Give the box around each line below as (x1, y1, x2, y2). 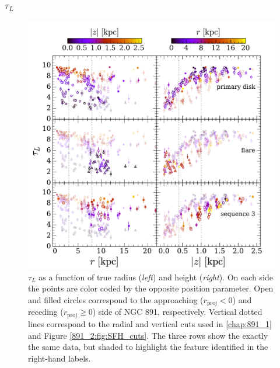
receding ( (28, 305, 64, 318)
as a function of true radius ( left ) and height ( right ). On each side (38, 270, 273, 283)
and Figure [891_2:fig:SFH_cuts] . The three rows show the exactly (28, 329, 268, 341)
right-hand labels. (28, 352, 91, 364)
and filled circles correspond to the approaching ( (28, 294, 204, 305)
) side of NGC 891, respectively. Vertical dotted (92, 305, 262, 318)
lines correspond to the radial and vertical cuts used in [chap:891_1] (28, 317, 272, 329)
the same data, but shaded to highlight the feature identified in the (28, 341, 268, 353)
